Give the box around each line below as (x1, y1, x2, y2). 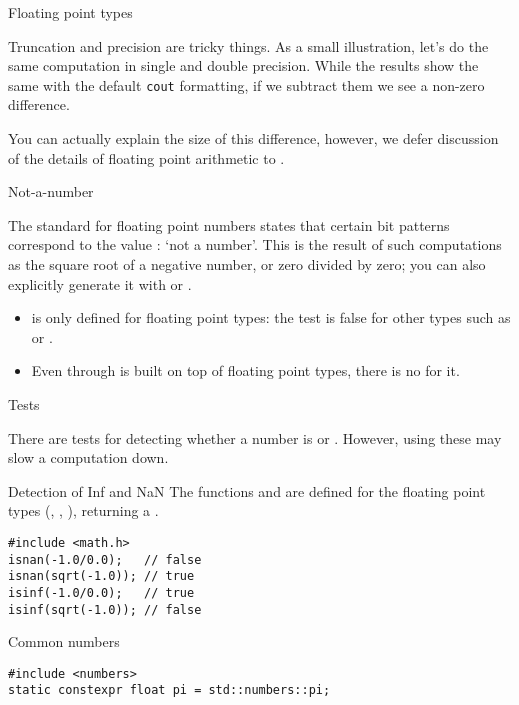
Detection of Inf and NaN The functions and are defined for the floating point (8, 480, 486, 501)
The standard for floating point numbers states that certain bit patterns (8, 214, 450, 235)
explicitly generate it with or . (8, 273, 192, 294)
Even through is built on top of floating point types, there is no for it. (31, 360, 460, 381)
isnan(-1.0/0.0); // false (8, 552, 202, 567)
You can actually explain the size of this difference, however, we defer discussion (8, 128, 499, 149)
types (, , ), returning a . (8, 500, 159, 521)
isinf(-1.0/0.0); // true (8, 585, 195, 600)
